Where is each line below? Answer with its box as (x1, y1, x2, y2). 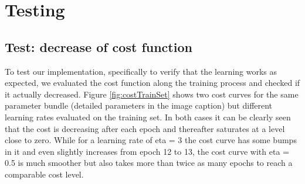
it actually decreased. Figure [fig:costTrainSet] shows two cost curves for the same (5, 88, 299, 100)
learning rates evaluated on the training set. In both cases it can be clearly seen (5, 110, 291, 123)
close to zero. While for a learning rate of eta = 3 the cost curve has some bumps (5, 134, 297, 146)
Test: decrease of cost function (5, 37, 192, 55)
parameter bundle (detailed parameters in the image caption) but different (5, 99, 273, 112)
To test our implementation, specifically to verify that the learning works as (5, 65, 277, 77)
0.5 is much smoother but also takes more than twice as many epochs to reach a (5, 157, 293, 169)
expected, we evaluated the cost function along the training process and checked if (5, 77, 300, 89)
